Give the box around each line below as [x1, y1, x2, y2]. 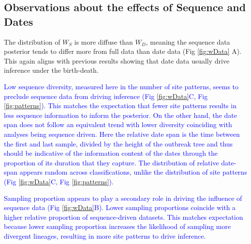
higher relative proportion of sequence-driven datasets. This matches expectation [4, 211, 243, 222]
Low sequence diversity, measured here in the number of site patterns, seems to [4, 81, 239, 91]
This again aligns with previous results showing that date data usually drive [4, 55, 230, 65]
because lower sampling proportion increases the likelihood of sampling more [4, 221, 231, 231]
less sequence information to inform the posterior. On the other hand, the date [4, 110, 237, 120]
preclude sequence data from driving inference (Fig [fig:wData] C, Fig [4, 91, 208, 101]
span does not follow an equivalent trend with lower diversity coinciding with [4, 119, 232, 130]
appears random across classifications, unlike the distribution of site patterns [19, 167, 247, 177]
